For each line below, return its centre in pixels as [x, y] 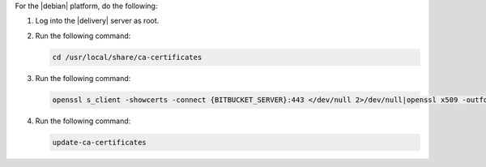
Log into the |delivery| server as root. [97, 21]
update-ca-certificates [100, 142]
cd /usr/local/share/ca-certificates [127, 57]
